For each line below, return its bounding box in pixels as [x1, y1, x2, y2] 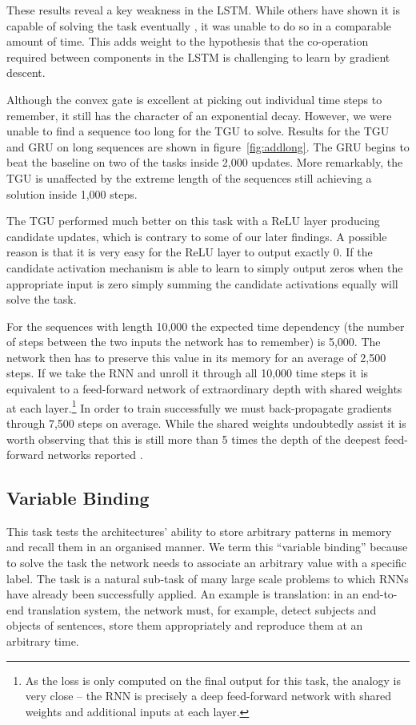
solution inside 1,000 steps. [6, 185, 138, 202]
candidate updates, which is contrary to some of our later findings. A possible [6, 228, 387, 244]
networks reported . [47, 446, 143, 463]
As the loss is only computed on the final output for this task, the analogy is [25, 671, 401, 688]
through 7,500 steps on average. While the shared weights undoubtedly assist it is [6, 414, 406, 431]
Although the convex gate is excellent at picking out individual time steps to [6, 91, 382, 107]
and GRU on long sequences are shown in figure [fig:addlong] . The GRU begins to [6, 138, 410, 155]
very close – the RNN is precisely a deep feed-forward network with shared [25, 687, 392, 704]
